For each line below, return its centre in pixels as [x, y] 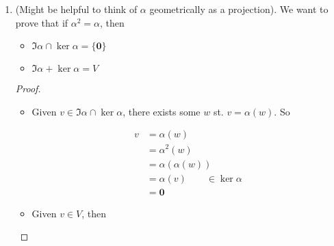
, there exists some [162, 111]
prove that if [42, 22]
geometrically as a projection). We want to [239, 9]
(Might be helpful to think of [76, 9]
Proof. [28, 88]
